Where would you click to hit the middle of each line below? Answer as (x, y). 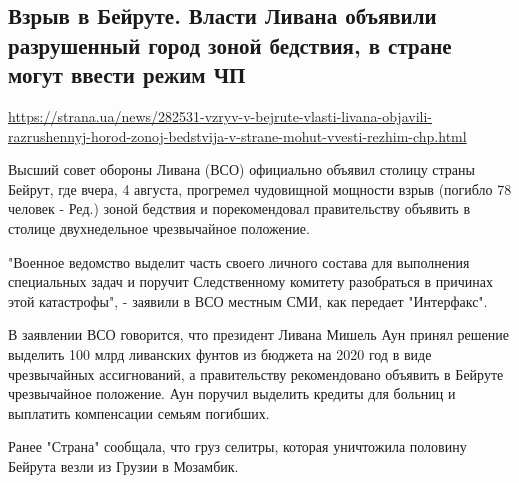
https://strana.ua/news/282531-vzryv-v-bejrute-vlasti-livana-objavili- (220, 115)
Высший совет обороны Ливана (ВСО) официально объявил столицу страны (241, 169)
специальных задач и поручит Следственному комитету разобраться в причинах (251, 281)
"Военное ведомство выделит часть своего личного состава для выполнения (239, 261)
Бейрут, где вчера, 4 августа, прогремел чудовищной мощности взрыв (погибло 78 (260, 188)
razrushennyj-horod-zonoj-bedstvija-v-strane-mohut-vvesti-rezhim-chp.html (237, 135)
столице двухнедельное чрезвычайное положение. (159, 227)
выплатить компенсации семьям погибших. (139, 412)
